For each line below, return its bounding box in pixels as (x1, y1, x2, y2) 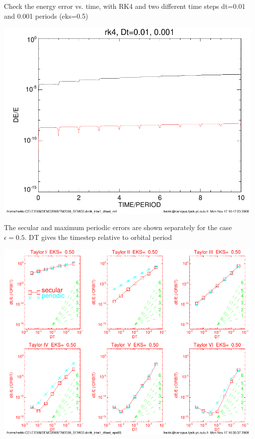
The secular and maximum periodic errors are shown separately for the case (4, 222, 232, 233)
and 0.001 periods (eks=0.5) (4, 10, 88, 21)
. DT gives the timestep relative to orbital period (25, 232, 172, 242)
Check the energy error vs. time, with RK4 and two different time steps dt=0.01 (4, 1, 246, 11)
